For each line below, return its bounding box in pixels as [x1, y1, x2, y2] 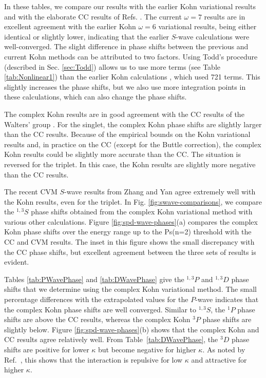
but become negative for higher [98, 344, 196, 354]
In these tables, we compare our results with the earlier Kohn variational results [4, 1, 256, 11]
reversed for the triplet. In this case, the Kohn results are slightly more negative [4, 158, 256, 169]
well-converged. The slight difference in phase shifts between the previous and [4, 41, 249, 52]
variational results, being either [158, 21, 257, 32]
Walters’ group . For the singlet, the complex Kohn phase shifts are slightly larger [4, 118, 262, 129]
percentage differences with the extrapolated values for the [4, 294, 188, 305]
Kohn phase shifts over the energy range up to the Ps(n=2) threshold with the [4, 226, 252, 237]
